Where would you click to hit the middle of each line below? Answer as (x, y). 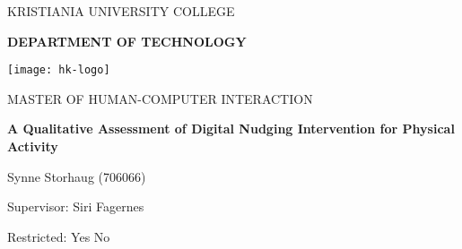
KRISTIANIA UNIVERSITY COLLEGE (121, 11)
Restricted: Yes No (59, 236)
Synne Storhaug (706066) (77, 176)
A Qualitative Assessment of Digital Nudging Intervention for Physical (231, 129)
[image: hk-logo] (59, 70)
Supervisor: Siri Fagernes (76, 206)
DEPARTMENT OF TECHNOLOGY (127, 41)
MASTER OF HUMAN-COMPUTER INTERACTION (160, 98)
